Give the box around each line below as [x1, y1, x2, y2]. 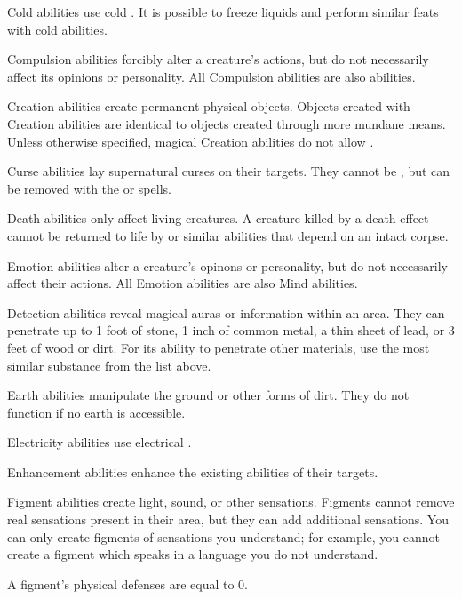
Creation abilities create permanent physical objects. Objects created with [7, 97, 410, 116]
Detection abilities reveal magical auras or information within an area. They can [7, 303, 445, 322]
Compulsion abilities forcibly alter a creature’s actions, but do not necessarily [7, 50, 429, 68]
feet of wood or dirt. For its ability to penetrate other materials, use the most [7, 338, 430, 356]
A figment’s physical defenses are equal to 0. [7, 574, 248, 593]
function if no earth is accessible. [7, 403, 186, 421]
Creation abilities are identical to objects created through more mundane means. [7, 114, 446, 132]
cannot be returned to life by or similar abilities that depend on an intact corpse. [7, 226, 449, 244]
